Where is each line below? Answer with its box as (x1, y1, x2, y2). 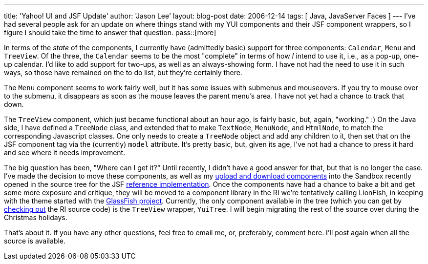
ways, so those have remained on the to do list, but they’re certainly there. (4, 68, 242, 77)
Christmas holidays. (4, 213, 67, 222)
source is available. (4, 237, 66, 245)
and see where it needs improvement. (4, 148, 126, 157)
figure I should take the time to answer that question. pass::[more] (4, 28, 216, 37)
